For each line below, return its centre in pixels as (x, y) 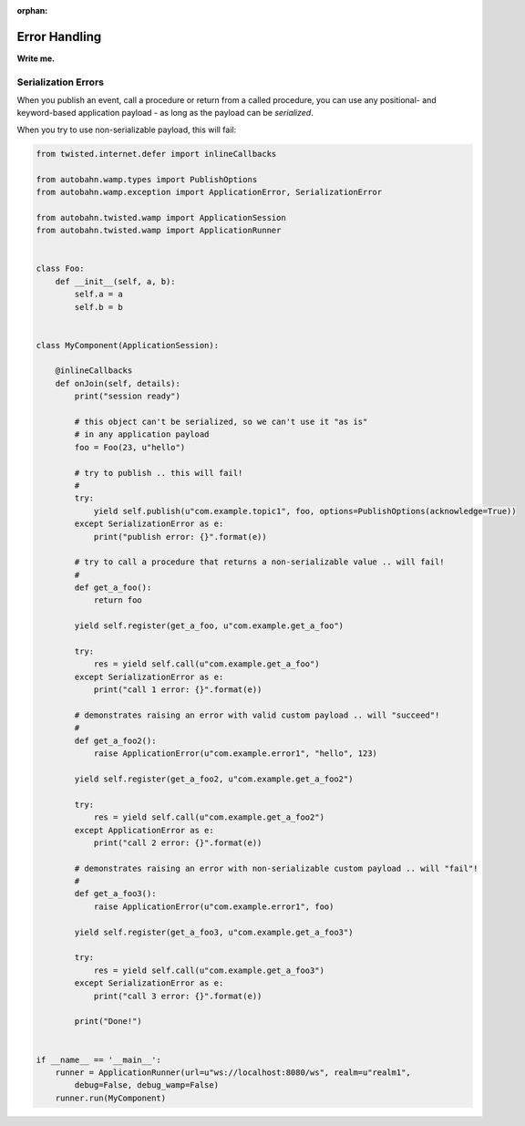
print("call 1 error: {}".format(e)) (178, 690)
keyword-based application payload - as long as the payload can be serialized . (165, 113)
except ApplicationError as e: (144, 830)
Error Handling (59, 36)
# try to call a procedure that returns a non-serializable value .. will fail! (260, 562)
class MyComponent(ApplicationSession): (127, 345)
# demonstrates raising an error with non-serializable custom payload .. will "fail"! (276, 868)
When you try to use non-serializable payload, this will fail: (127, 129)
